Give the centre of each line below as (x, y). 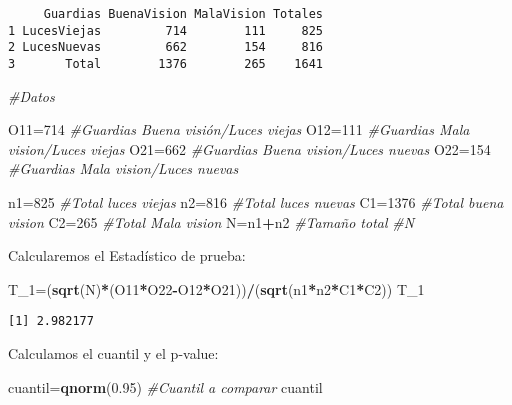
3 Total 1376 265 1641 (165, 63)
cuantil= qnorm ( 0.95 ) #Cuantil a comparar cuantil (165, 386)
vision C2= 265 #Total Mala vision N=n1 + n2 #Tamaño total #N (211, 221)
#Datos (31, 95)
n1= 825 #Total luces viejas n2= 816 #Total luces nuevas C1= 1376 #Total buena (256, 202)
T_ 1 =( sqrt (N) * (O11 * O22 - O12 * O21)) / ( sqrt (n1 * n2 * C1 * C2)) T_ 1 (216, 288)
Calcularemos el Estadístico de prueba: (127, 255)
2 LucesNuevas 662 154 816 (165, 47)
